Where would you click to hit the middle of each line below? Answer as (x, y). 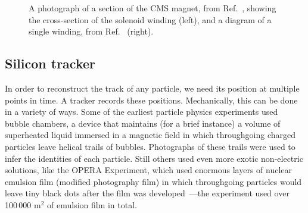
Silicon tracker (50, 63)
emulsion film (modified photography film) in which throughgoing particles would (153, 181)
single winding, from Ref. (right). (91, 31)
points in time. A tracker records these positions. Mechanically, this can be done (151, 100)
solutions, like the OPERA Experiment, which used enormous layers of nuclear (148, 170)
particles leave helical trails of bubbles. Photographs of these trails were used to (150, 146)
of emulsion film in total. (92, 204)
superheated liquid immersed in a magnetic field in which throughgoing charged (150, 135)
